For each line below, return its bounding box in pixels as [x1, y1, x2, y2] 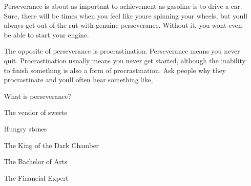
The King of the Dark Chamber [4, 140, 99, 150]
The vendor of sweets [4, 107, 67, 117]
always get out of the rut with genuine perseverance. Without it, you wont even [4, 20, 242, 30]
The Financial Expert [4, 172, 69, 183]
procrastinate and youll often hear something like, [4, 74, 153, 85]
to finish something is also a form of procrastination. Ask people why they [4, 65, 226, 75]
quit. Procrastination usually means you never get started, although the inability [4, 55, 246, 65]
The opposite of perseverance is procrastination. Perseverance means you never [4, 46, 240, 56]
